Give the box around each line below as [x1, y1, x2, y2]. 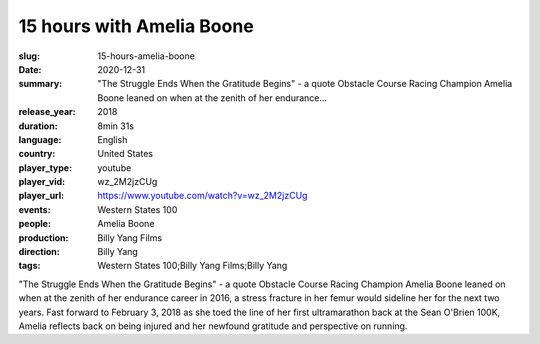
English [97, 133, 128, 145]
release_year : [18, 106, 77, 118]
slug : [18, 50, 40, 62]
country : [18, 148, 56, 160]
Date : [18, 63, 42, 75]
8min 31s [97, 120, 135, 132]
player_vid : [18, 176, 65, 188]
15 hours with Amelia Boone [18, 15, 254, 37]
